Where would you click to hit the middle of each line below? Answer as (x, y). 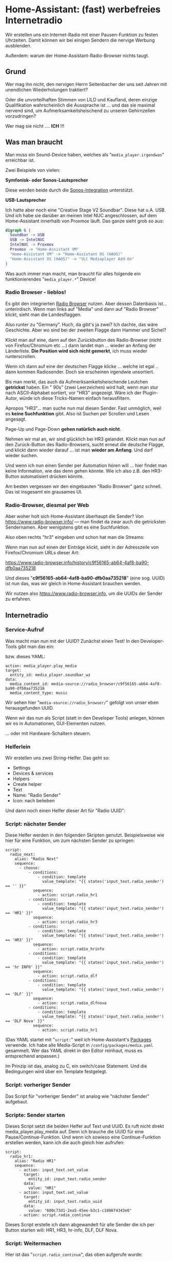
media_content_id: (30, 684)
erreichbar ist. (20, 160)
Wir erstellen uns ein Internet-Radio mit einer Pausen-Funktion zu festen (82, 34)
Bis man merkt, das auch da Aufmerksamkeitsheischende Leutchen (77, 381)
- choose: (29, 868)
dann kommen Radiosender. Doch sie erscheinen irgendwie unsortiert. (80, 372)
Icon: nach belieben (34, 801)
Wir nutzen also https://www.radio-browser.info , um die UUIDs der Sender (84, 593)
